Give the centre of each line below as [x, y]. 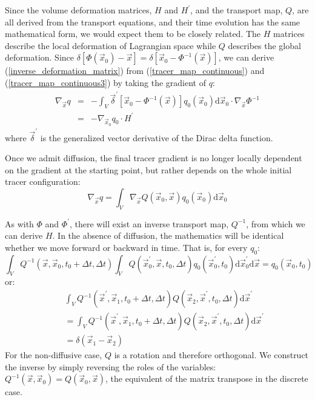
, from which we [276, 223]
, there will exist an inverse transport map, [149, 223]
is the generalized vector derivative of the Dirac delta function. [157, 137]
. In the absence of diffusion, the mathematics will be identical [168, 235]
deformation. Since [40, 57]
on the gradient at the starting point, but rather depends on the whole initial [148, 169]
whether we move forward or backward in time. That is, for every [126, 247]
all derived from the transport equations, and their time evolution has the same [153, 22]
